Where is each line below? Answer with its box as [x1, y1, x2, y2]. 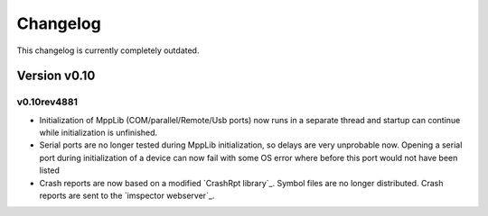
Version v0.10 [16, 68, 96, 84]
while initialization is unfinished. [39, 127, 158, 139]
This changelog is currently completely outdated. [16, 45, 200, 56]
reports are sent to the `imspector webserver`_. [39, 190, 215, 202]
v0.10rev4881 [16, 95, 79, 108]
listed [39, 165, 61, 175]
